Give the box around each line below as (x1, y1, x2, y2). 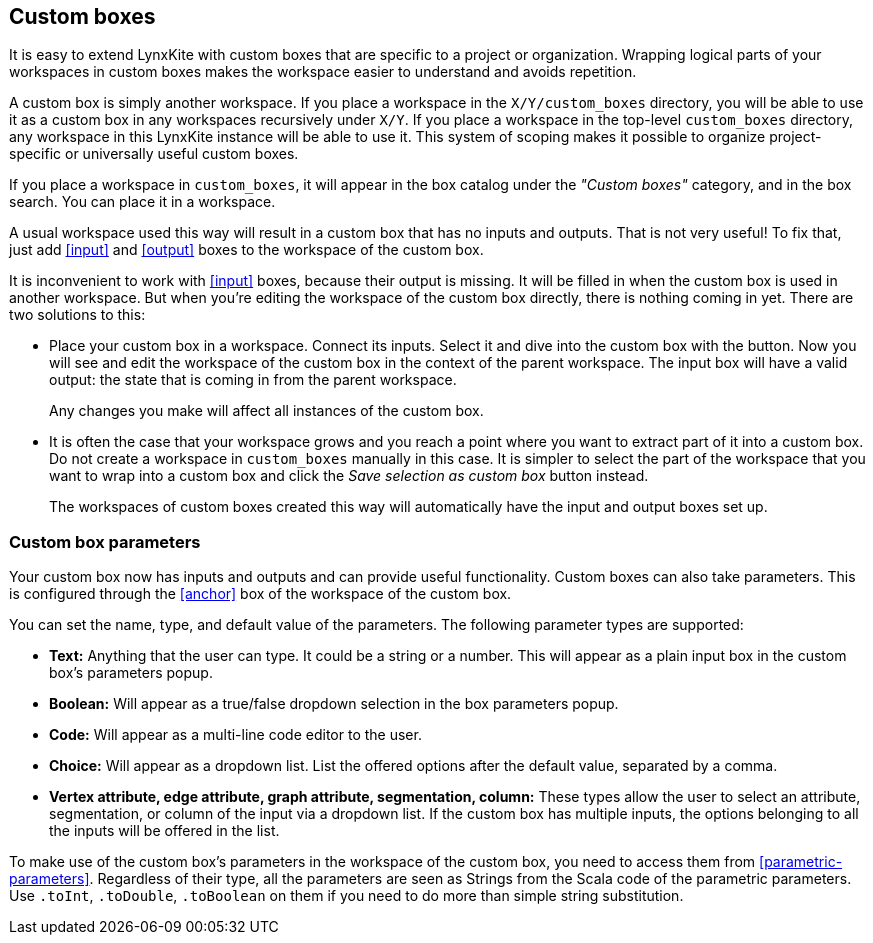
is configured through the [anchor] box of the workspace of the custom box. (9, 585, 512, 603)
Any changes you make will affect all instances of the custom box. (49, 402, 484, 420)
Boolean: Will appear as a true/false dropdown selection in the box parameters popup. (49, 695, 619, 713)
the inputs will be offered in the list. (49, 822, 280, 840)
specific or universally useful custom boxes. (9, 145, 299, 163)
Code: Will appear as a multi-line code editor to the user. (49, 726, 422, 744)
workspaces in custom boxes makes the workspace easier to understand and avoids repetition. (9, 63, 637, 81)
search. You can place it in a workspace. (9, 193, 276, 211)
